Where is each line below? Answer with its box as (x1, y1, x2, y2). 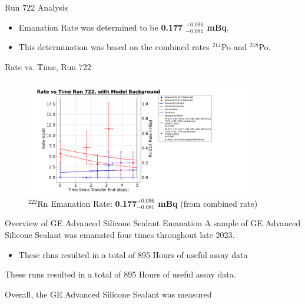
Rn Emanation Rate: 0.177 (37, 197, 137, 209)
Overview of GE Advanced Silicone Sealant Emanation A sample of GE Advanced (5, 217, 301, 229)
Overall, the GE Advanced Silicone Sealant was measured (5, 288, 212, 300)
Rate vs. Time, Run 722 (5, 60, 91, 72)
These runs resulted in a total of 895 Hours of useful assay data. (5, 268, 236, 280)
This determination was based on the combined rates (18, 41, 210, 53)
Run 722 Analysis (5, 1, 68, 13)
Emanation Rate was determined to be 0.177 (18, 21, 183, 33)
